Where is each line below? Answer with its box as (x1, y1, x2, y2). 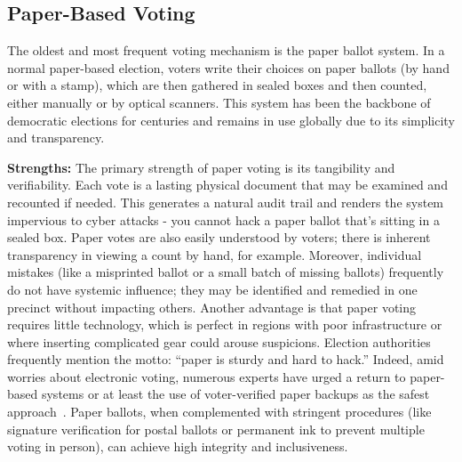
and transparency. (7, 128, 105, 147)
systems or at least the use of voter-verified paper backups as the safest (41, 385, 430, 403)
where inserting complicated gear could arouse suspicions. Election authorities (7, 332, 431, 351)
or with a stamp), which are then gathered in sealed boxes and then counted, (7, 76, 427, 94)
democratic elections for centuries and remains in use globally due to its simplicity (7, 110, 455, 129)
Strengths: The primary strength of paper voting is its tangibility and (7, 158, 395, 176)
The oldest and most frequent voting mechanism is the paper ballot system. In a (7, 41, 445, 60)
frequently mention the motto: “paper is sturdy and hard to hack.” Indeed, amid (7, 350, 444, 369)
